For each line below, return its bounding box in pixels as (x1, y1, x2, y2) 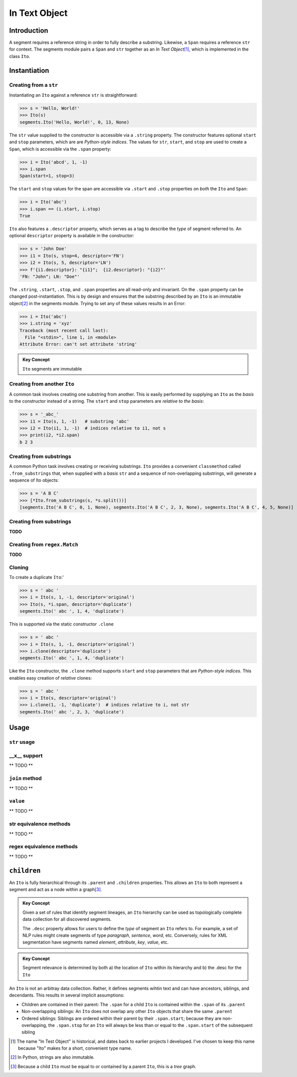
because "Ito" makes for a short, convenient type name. (18, 1045, 132, 1051)
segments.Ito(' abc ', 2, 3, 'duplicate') (19, 709, 124, 714)
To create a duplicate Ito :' (9, 574, 64, 580)
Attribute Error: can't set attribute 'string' (19, 341, 137, 347)
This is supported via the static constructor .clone (9, 621, 114, 627)
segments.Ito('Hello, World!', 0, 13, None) (19, 119, 130, 125)
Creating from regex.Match (9, 541, 79, 548)
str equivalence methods (9, 821, 71, 827)
